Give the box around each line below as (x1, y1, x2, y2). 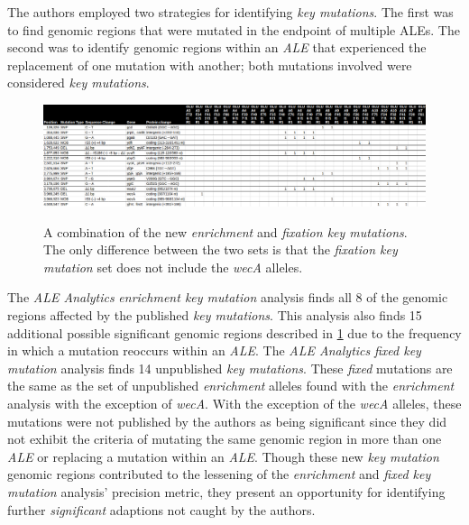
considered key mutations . (7, 73, 150, 92)
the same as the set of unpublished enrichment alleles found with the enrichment (7, 376, 455, 395)
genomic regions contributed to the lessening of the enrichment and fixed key (7, 465, 431, 484)
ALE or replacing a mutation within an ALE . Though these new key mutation (7, 447, 439, 465)
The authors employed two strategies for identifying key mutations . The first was (7, 3, 454, 21)
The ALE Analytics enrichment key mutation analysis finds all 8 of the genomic (7, 288, 448, 307)
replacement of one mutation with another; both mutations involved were (7, 55, 412, 74)
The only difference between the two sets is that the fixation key (43, 240, 398, 259)
